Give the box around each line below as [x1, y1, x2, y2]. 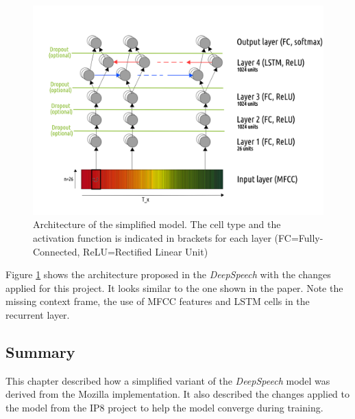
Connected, [33, 244, 80, 258]
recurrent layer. [5, 307, 70, 321]
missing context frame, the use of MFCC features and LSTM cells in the [5, 294, 310, 308]
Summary [5, 341, 75, 362]
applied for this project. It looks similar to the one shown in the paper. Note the [5, 280, 343, 295]
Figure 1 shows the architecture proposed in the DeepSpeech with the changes [5, 267, 331, 282]
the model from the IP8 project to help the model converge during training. [5, 400, 323, 414]
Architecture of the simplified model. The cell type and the [33, 217, 281, 231]
